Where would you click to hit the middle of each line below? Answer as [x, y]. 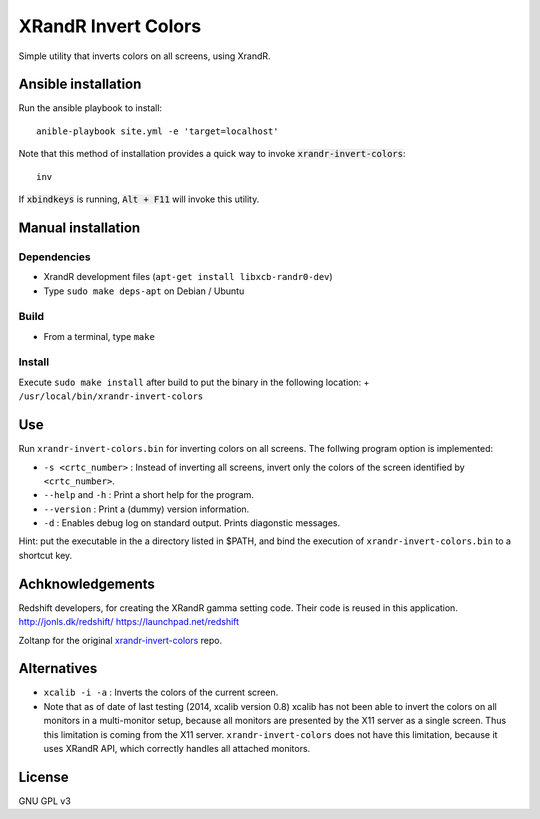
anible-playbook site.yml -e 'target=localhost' [157, 131]
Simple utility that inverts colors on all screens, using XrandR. [144, 56]
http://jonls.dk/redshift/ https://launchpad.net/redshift [129, 622]
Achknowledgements [86, 583]
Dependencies [55, 257]
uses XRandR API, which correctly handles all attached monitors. [177, 749]
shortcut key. [45, 555]
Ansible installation [80, 84]
